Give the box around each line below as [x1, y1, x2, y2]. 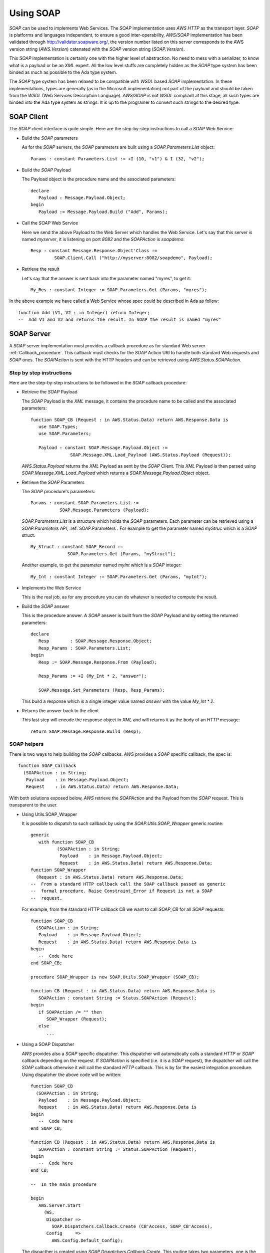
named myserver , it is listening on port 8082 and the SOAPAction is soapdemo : [21, 236, 185, 243]
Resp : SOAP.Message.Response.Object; [38, 638, 152, 644]
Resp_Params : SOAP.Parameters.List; [38, 645, 131, 651]
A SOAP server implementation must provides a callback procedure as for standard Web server [9, 343, 205, 349]
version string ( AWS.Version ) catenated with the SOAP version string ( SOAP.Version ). [9, 46, 185, 52]
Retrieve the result [21, 266, 59, 272]
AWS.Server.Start [38, 1202, 81, 1208]
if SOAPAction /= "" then [38, 1009, 102, 1015]
